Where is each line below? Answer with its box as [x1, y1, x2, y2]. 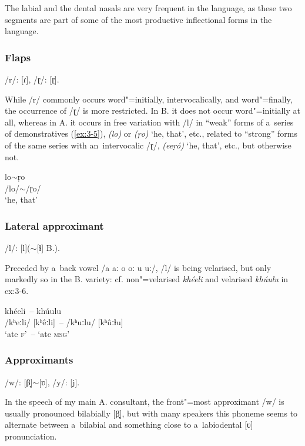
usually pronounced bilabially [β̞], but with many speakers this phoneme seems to [5, 407, 298, 419]
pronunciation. [5, 430, 57, 442]
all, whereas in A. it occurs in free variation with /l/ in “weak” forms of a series [5, 115, 294, 128]
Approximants [5, 352, 73, 367]
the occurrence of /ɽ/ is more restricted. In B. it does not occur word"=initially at [5, 104, 300, 117]
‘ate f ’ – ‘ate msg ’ [5, 327, 70, 339]
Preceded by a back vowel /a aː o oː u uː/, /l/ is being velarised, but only [5, 261, 272, 273]
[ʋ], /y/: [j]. [39, 375, 80, 388]
